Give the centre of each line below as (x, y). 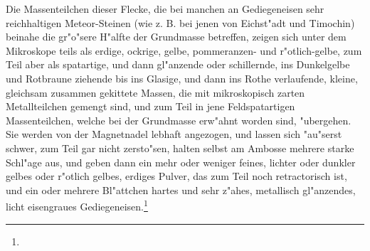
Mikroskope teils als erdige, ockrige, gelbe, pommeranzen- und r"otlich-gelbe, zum (184, 50)
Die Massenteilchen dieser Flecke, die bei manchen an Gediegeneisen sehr (165, 9)
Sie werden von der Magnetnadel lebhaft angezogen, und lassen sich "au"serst (174, 134)
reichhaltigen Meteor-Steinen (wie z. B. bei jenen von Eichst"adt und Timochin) (180, 22)
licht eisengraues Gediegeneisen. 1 (77, 205)
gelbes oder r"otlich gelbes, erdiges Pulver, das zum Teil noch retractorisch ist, (176, 176)
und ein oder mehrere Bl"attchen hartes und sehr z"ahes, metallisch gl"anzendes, (181, 189)
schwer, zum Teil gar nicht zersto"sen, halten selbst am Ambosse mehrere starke (180, 148)
